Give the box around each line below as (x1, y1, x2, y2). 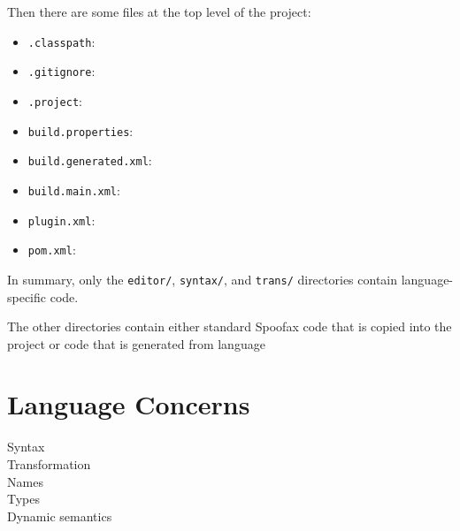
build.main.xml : (27, 180, 120, 199)
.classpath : (27, 32, 96, 50)
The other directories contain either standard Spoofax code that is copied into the (7, 317, 452, 336)
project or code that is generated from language (7, 334, 265, 353)
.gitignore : (27, 62, 96, 80)
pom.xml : (27, 240, 76, 259)
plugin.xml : (27, 210, 96, 229)
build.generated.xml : (27, 151, 152, 170)
